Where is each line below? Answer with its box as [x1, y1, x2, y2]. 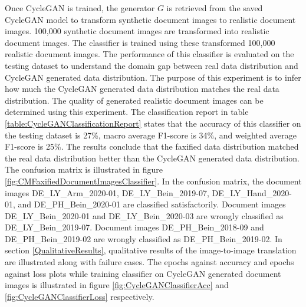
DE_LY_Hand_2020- [212, 186, 292, 199]
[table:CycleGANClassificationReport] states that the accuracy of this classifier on [5, 117, 301, 129]
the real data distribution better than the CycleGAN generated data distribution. [5, 151, 300, 164]
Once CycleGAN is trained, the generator [5, 2, 155, 14]
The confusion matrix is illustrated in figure [5, 163, 163, 176]
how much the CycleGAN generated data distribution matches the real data [5, 82, 279, 95]
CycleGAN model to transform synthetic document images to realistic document [5, 13, 296, 25]
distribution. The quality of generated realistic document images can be [5, 94, 264, 106]
